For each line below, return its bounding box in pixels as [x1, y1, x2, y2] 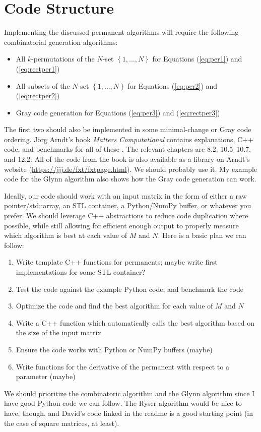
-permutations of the [31, 53, 95, 64]
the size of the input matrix [16, 327, 101, 338]
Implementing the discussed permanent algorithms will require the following [4, 27, 239, 37]
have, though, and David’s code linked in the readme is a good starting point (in [4, 407, 253, 418]
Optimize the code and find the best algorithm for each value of [16, 300, 213, 311]
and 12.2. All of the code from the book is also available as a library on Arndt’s [4, 154, 250, 164]
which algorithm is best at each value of [4, 230, 127, 240]
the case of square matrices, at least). [4, 417, 119, 428]
